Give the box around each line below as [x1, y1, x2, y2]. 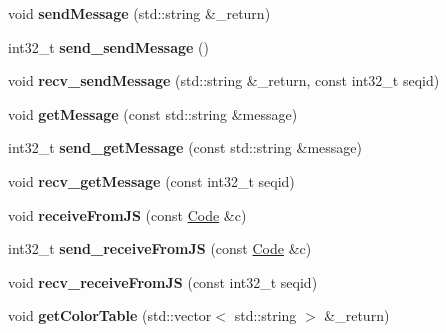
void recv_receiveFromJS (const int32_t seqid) [8, 271, 318, 292]
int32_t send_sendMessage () [8, 36, 209, 57]
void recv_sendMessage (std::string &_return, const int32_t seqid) [8, 70, 440, 91]
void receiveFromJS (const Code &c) [8, 204, 247, 225]
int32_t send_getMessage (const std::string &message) [8, 137, 362, 158]
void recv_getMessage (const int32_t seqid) [8, 170, 295, 191]
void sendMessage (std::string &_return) [8, 3, 271, 23]
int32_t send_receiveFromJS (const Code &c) [8, 238, 312, 259]
